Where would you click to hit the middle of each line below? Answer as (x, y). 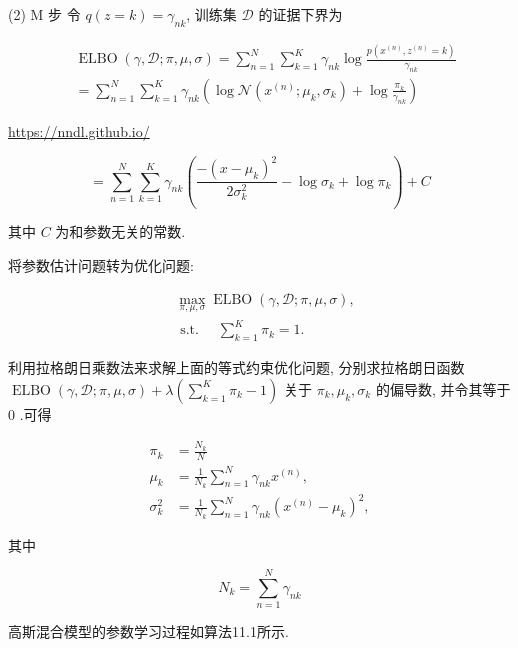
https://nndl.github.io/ (79, 130)
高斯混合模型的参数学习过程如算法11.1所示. (148, 631)
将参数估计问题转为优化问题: (101, 265)
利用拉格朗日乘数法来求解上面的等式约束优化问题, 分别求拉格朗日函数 (236, 367)
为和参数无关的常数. (120, 231)
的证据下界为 (300, 14)
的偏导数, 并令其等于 (443, 388)
